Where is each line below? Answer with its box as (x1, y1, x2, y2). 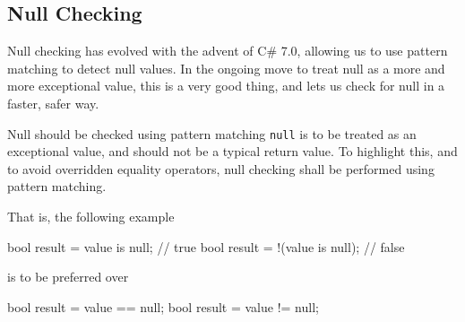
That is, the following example (7, 207, 175, 226)
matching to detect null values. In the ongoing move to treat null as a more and (7, 58, 445, 77)
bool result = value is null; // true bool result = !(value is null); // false (7, 237, 405, 256)
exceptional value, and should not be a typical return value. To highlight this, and (7, 142, 458, 161)
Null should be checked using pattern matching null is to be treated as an (7, 124, 417, 143)
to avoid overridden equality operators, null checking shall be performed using (7, 159, 435, 178)
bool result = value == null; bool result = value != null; (7, 297, 319, 316)
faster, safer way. (7, 93, 99, 112)
